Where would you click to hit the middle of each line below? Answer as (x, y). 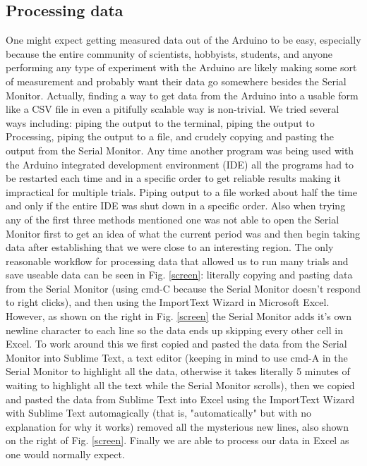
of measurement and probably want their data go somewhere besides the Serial (176, 81)
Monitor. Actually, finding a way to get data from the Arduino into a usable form (182, 95)
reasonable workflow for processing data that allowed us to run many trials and (177, 260)
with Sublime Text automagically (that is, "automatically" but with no (158, 413)
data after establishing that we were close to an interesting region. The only (170, 247)
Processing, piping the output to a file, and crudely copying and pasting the (170, 136)
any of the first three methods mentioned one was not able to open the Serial (173, 219)
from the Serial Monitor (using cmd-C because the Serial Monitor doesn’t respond (183, 288)
